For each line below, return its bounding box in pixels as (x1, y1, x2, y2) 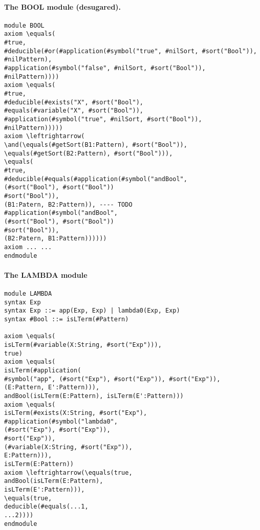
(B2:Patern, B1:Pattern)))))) (4, 235, 107, 242)
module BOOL (4, 21, 45, 29)
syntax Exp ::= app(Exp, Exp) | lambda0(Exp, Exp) (4, 307, 180, 315)
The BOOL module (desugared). (4, 1, 121, 12)
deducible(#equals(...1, (4, 503, 89, 511)
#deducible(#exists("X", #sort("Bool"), (4, 98, 144, 106)
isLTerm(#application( (4, 366, 81, 374)
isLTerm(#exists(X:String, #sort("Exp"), (4, 409, 147, 417)
